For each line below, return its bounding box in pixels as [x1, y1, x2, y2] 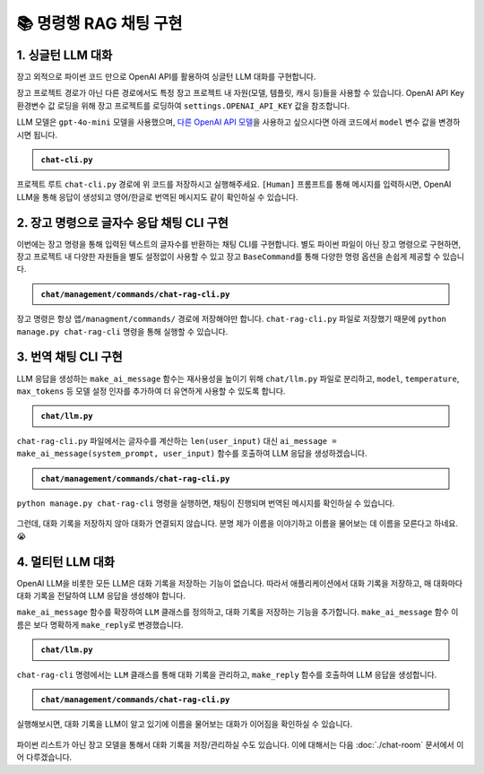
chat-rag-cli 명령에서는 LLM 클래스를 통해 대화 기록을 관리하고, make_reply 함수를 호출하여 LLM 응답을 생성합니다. [16, 669, 437, 680]
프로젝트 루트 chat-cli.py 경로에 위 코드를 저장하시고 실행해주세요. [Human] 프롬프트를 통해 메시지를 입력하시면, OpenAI [16, 179, 452, 190]
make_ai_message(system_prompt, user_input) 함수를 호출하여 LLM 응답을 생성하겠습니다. [16, 448, 367, 459]
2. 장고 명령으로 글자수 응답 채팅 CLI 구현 [16, 215, 229, 230]
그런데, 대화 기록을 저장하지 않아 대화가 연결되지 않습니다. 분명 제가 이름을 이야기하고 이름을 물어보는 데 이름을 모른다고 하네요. [16, 518, 459, 529]
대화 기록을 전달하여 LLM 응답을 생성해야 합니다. [16, 590, 186, 601]
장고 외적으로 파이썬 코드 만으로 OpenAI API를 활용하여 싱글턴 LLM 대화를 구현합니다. [16, 72, 316, 83]
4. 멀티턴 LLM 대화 [16, 554, 116, 570]
